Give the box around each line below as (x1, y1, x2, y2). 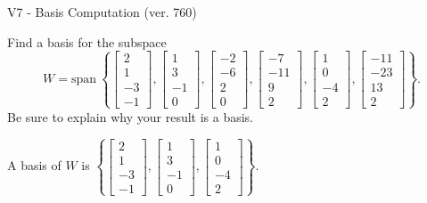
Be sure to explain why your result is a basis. (7, 107, 254, 126)
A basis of (7, 156, 62, 175)
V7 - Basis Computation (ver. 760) (7, 3, 197, 20)
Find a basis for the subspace (7, 32, 167, 51)
